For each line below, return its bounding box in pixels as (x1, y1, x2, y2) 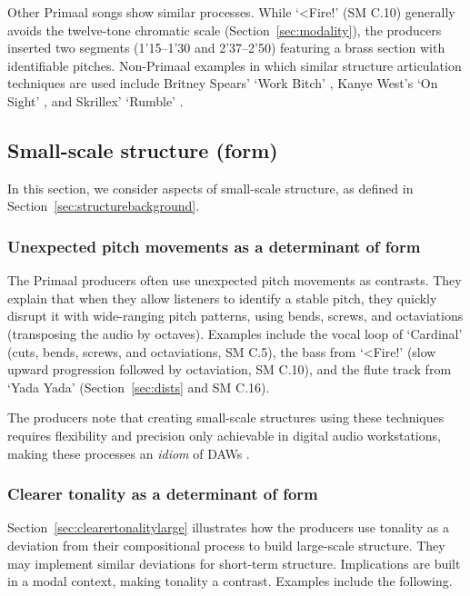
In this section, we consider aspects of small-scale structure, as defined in (7, 178, 414, 197)
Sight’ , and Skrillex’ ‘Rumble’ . (7, 91, 184, 110)
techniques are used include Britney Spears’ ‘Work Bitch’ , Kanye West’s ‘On (7, 74, 438, 93)
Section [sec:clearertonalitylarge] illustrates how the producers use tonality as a (7, 518, 450, 537)
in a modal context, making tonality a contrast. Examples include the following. (7, 571, 453, 591)
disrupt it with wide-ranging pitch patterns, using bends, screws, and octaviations (7, 306, 464, 325)
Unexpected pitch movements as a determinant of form (7, 234, 421, 257)
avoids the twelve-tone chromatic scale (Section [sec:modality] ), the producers (7, 20, 442, 39)
